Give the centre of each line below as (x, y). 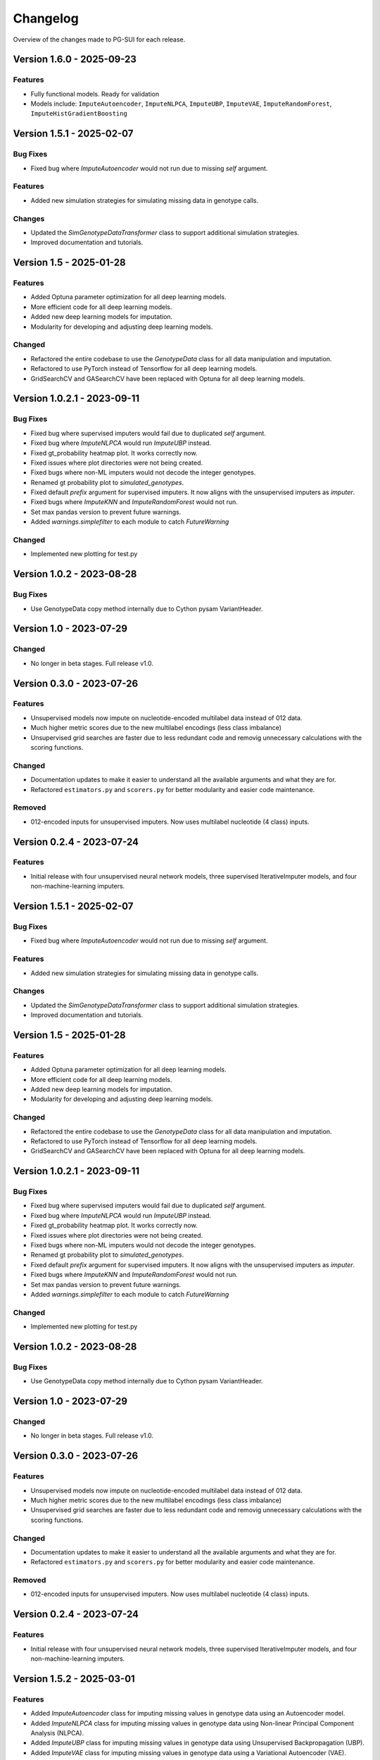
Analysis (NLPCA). (57, 1733)
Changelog (46, 18)
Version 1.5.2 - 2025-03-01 (74, 1679)
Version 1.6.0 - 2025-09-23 (75, 59)
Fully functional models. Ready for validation (95, 94)
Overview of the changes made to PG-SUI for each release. (99, 39)
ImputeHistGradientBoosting (79, 114)
